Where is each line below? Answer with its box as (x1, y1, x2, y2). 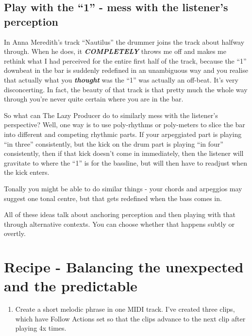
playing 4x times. (15, 323, 67, 333)
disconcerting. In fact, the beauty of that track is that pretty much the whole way (4, 84, 248, 94)
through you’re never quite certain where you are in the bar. (4, 94, 184, 104)
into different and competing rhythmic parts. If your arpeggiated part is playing (4, 129, 242, 139)
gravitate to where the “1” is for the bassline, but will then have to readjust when (4, 157, 247, 168)
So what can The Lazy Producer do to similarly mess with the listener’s (4, 110, 218, 120)
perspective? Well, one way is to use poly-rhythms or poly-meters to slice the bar (4, 119, 245, 130)
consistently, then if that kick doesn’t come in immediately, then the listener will (4, 148, 244, 158)
